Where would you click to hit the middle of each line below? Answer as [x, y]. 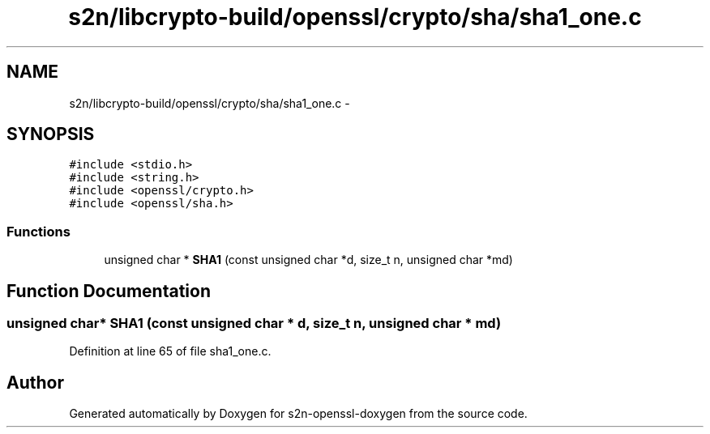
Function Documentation [109, 291]
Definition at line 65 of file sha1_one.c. [170, 351]
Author [35, 382]
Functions [38, 231]
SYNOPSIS [51, 134]
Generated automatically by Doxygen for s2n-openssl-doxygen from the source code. [298, 414]
